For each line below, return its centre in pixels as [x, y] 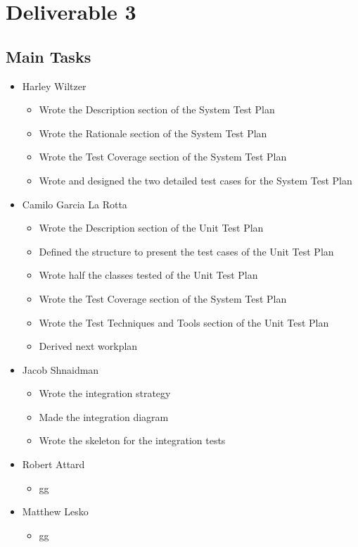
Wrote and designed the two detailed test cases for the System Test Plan [196, 180]
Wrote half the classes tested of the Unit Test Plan [148, 275]
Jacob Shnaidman [60, 369]
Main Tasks [49, 56]
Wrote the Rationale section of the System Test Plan [153, 133]
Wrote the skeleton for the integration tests [132, 440]
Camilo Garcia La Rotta [75, 204]
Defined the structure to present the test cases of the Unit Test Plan [186, 251]
